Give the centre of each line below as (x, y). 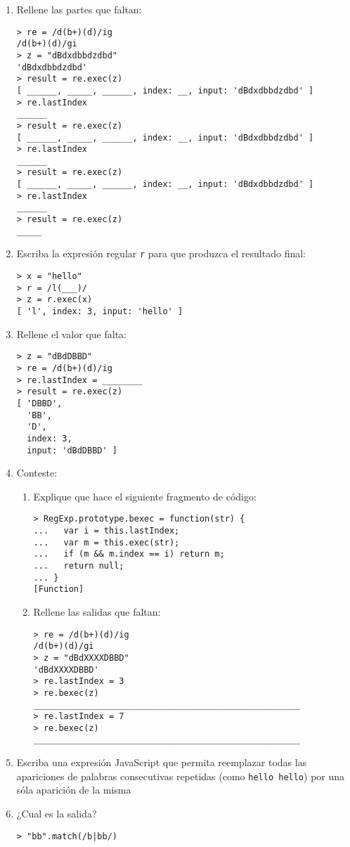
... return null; (79, 566)
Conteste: (37, 473)
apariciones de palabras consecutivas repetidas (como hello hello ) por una (181, 776)
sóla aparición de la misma (74, 790)
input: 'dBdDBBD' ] (72, 450)
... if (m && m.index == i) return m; (129, 554)
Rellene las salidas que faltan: (97, 611)
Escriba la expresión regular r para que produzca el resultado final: (161, 253)
